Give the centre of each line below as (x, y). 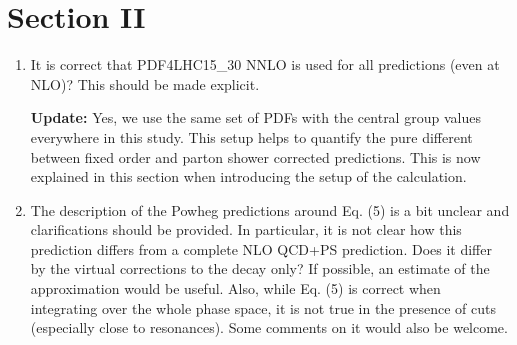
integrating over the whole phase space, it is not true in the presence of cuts (263, 307)
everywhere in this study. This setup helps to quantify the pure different (251, 136)
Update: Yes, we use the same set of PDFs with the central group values (255, 117)
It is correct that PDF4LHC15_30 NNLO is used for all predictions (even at (265, 64)
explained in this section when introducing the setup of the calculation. (248, 176)
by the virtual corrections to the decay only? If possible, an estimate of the (260, 268)
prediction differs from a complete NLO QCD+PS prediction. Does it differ (261, 248)
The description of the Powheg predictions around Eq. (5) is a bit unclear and (270, 209)
